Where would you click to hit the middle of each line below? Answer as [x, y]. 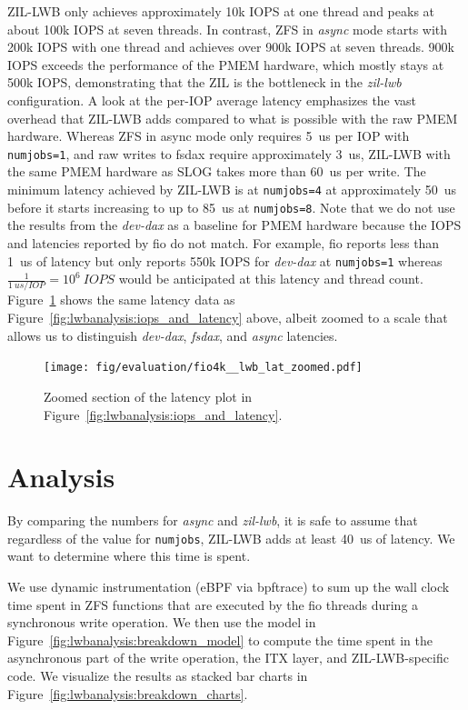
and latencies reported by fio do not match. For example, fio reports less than [224, 242]
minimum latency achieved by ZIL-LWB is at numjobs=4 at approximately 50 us [232, 189]
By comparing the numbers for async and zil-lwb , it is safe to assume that [213, 520]
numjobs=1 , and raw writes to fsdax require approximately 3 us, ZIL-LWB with [229, 153]
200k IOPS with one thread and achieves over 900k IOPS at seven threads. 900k [231, 47]
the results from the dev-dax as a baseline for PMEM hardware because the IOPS [234, 225]
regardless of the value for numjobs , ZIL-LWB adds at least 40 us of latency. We [231, 538]
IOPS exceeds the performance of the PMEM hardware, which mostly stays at [226, 64]
